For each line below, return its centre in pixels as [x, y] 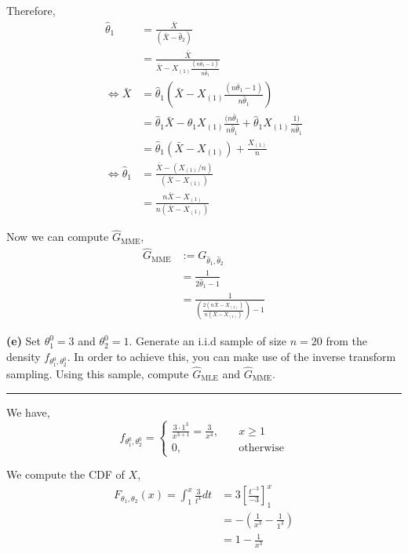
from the [346, 341]
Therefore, [31, 10]
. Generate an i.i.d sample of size [208, 341]
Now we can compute [58, 237]
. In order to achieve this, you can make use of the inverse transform [231, 356]
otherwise [261, 448]
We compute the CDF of [66, 474]
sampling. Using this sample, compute [98, 374]
